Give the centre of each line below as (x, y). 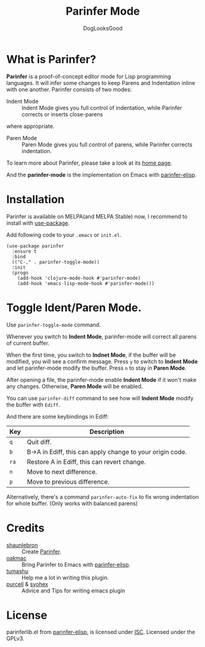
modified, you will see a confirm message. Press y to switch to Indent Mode (102, 361)
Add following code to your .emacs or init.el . (64, 234)
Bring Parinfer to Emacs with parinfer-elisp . (76, 564)
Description (107, 432)
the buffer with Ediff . (33, 405)
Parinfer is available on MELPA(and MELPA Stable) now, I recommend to (97, 216)
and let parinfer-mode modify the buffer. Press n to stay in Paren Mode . (96, 368)
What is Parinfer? (51, 59)
